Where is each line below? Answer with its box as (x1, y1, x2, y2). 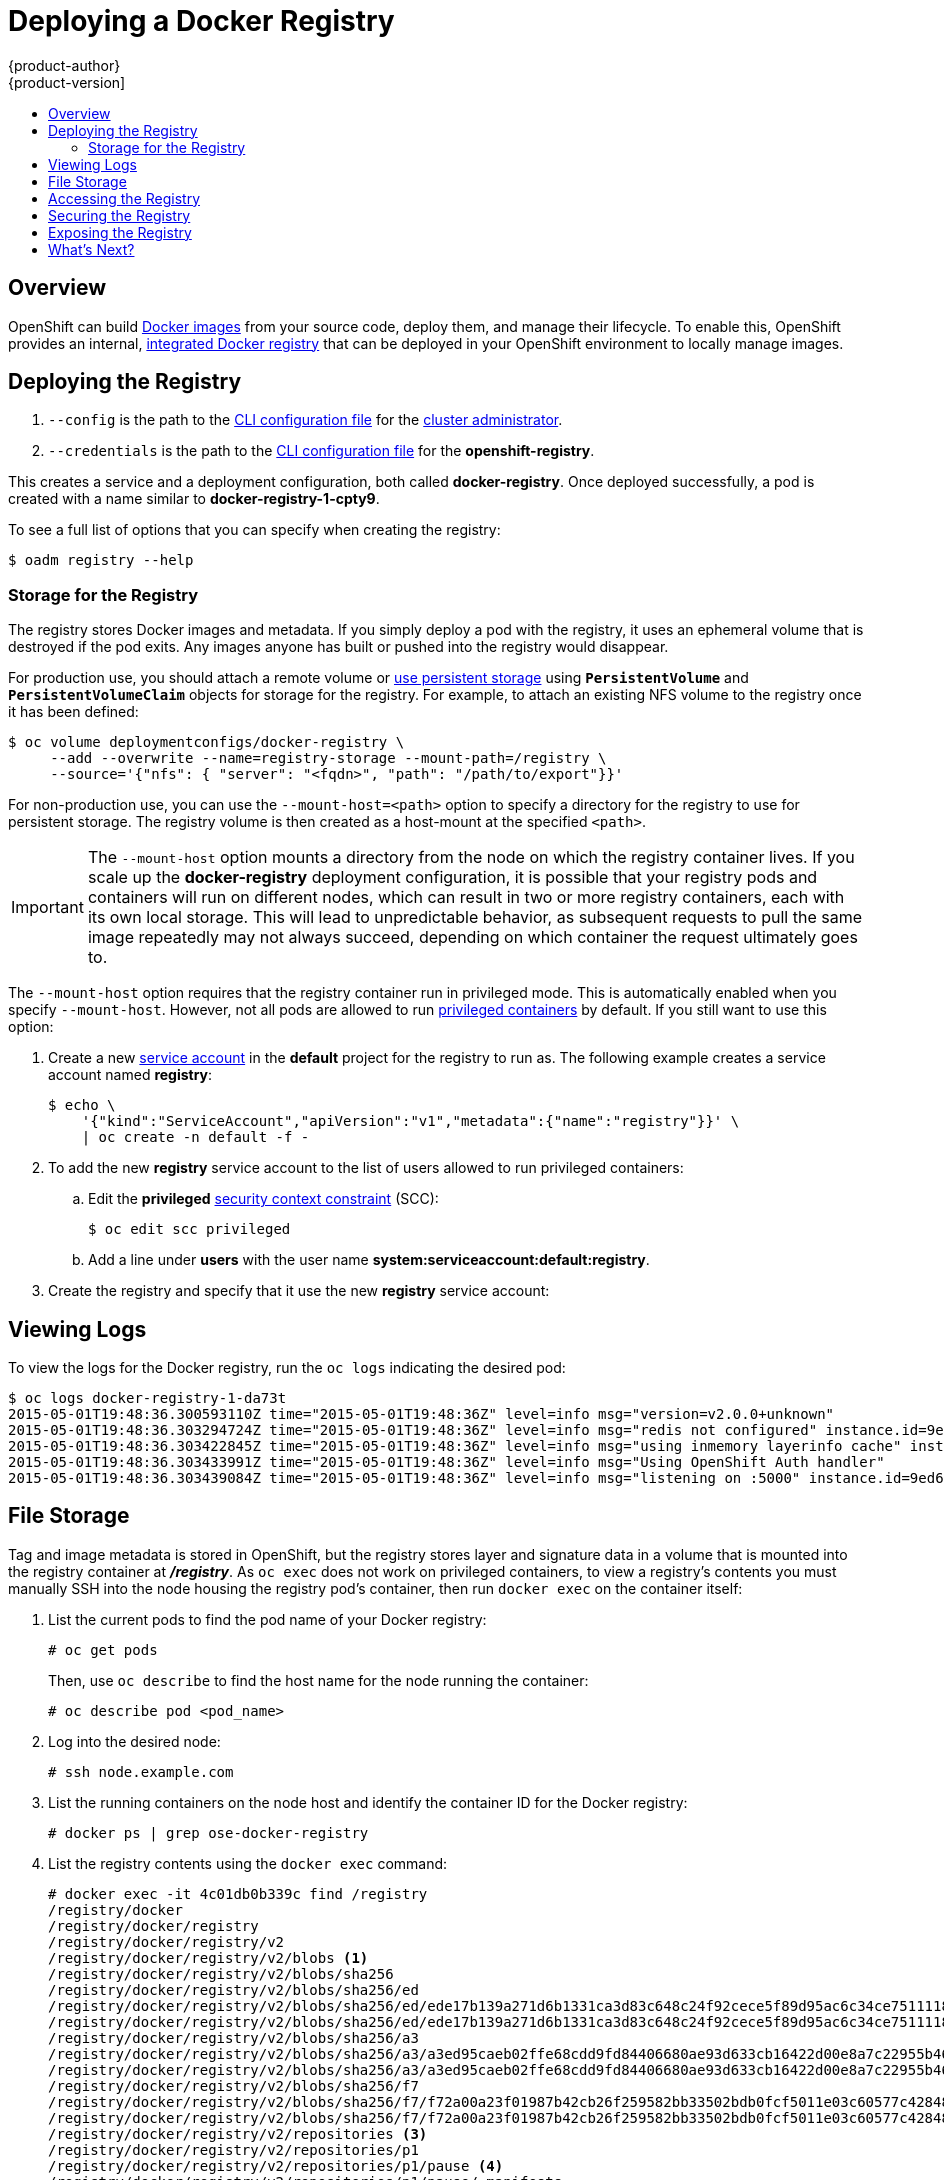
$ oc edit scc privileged (88, 1221, 291, 1238)
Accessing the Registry (48, 189, 201, 207)
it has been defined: (8, 703, 139, 721)
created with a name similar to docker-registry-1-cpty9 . (8, 490, 380, 508)
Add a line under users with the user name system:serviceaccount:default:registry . (88, 1251, 650, 1269)
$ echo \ (48, 1097, 116, 1114)
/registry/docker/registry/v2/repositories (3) (48, 2125, 428, 2142)
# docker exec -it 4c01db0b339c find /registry (48, 1885, 428, 1902)
